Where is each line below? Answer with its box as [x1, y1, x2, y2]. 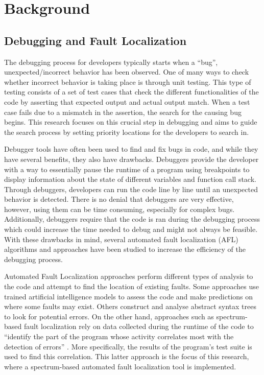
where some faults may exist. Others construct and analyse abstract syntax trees [4, 301, 256, 312]
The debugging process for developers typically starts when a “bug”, [4, 56, 218, 67]
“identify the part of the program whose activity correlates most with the [4, 331, 234, 342]
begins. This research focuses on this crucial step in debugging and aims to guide [4, 116, 257, 127]
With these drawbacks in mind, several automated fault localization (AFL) [4, 233, 238, 244]
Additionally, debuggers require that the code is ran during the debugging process [4, 214, 260, 224]
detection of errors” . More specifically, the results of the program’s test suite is [4, 341, 252, 351]
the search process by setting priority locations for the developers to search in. [4, 126, 249, 137]
